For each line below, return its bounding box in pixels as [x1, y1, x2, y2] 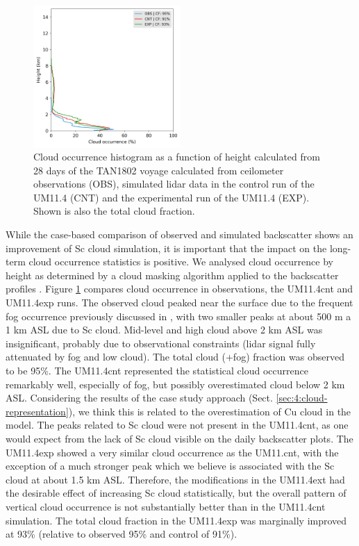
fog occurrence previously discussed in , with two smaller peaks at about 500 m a [6, 308, 351, 323]
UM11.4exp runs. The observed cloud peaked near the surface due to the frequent [6, 295, 353, 310]
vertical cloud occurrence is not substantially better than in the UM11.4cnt [6, 499, 326, 513]
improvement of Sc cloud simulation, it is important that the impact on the [6, 240, 327, 255]
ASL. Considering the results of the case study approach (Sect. [6, 390, 273, 405]
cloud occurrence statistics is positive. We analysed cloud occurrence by [28, 254, 333, 269]
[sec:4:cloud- [276, 390, 328, 405]
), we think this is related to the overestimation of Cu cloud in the [68, 404, 351, 418]
